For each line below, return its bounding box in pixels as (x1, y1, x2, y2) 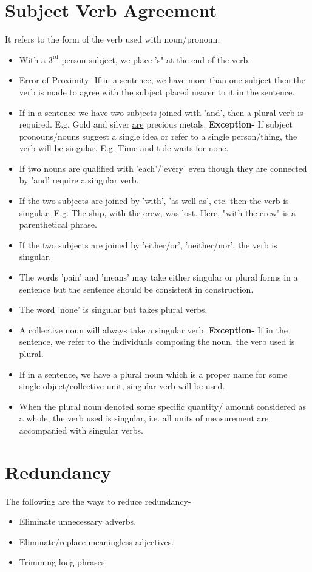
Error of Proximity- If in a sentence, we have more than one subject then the (19, 73, 306, 86)
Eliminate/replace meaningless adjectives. (19, 535, 174, 548)
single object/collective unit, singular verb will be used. (19, 380, 225, 392)
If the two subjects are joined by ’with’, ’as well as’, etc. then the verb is (19, 194, 289, 207)
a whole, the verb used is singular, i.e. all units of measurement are (19, 412, 269, 424)
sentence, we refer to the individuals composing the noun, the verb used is (19, 335, 295, 348)
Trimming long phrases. (19, 556, 107, 568)
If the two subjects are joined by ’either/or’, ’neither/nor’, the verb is (19, 238, 277, 251)
